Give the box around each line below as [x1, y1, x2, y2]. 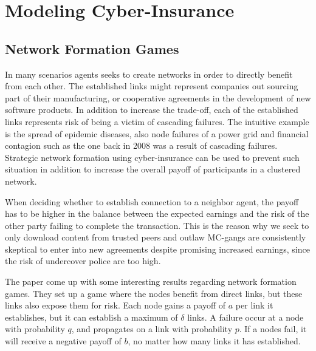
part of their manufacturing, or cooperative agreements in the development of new [5, 91, 311, 104]
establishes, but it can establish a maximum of [5, 310, 178, 323]
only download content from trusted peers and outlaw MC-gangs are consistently [5, 231, 306, 244]
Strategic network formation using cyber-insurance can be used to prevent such [5, 151, 300, 163]
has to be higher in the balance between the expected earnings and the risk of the [5, 207, 309, 220]
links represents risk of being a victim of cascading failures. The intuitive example [5, 115, 309, 128]
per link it [235, 299, 273, 312]
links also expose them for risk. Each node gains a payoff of [5, 299, 226, 312]
